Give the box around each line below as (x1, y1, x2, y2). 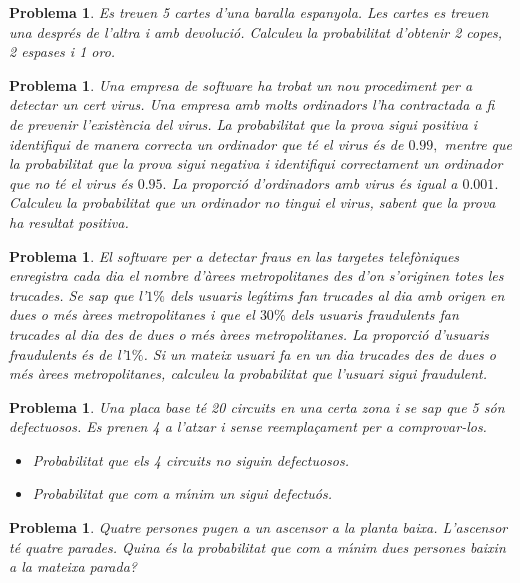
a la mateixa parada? (9, 556, 137, 577)
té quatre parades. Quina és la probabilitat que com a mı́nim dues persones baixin (9, 536, 506, 557)
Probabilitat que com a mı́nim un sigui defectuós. (32, 483, 332, 504)
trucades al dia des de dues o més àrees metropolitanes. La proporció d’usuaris (9, 323, 489, 344)
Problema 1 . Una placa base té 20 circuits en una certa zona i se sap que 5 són (9, 396, 505, 417)
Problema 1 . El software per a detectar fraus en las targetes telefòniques (9, 245, 460, 266)
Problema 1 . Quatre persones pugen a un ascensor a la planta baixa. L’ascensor (9, 517, 508, 538)
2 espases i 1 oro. (9, 41, 116, 62)
